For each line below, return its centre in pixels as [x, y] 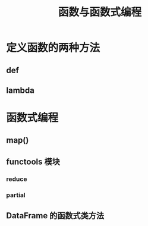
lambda [20, 90]
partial [16, 195]
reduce [17, 179]
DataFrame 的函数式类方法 [55, 216]
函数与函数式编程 [100, 12]
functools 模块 [33, 161]
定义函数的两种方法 [53, 48]
